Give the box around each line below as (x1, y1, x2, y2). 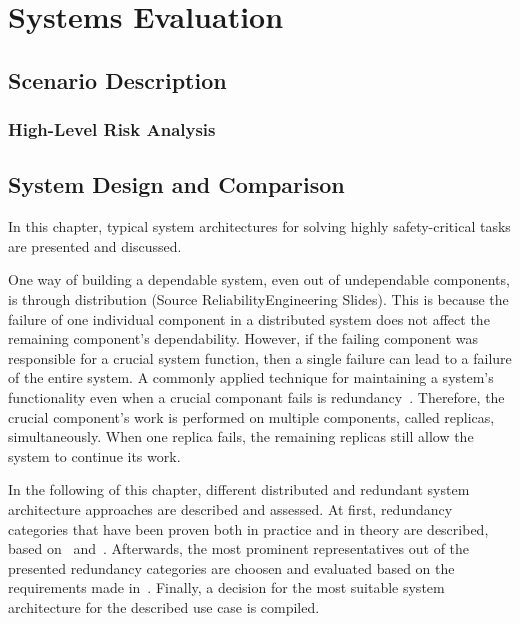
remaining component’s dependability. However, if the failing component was (8, 328, 479, 349)
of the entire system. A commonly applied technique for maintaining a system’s (8, 367, 494, 388)
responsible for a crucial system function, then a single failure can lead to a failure (8, 347, 512, 368)
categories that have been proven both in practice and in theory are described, (8, 518, 489, 539)
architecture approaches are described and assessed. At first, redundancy (8, 498, 453, 519)
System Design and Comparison (8, 169, 345, 200)
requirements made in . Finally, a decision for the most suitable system (8, 577, 445, 598)
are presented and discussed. (8, 235, 182, 256)
